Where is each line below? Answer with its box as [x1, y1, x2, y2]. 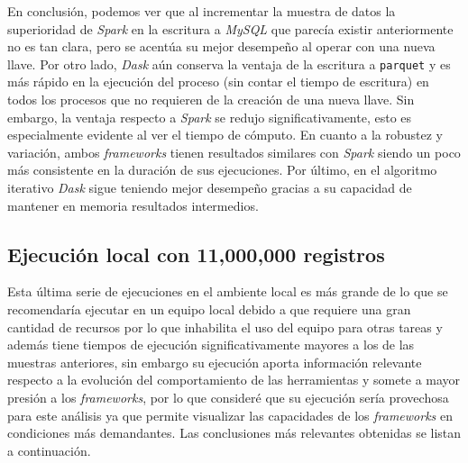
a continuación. [7, 440, 91, 459]
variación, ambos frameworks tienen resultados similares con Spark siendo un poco [7, 142, 461, 161]
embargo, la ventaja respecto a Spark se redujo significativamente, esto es [7, 107, 412, 126]
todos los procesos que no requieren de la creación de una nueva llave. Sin [7, 90, 415, 109]
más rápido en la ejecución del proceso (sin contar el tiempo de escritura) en [7, 72, 429, 91]
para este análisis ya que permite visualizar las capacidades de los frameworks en [7, 405, 453, 424]
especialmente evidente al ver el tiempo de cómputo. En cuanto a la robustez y [7, 125, 443, 144]
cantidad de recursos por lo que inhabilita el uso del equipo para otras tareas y [7, 317, 443, 336]
